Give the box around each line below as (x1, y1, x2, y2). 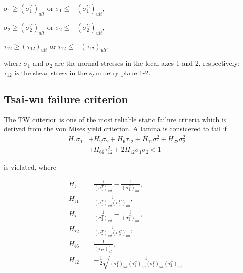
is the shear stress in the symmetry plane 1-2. (14, 67, 150, 77)
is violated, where (4, 162, 56, 172)
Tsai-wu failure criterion (4, 91, 128, 106)
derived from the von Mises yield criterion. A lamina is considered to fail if (4, 124, 227, 134)
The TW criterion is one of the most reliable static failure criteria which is (4, 114, 226, 124)
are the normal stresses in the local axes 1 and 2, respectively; (55, 58, 240, 68)
